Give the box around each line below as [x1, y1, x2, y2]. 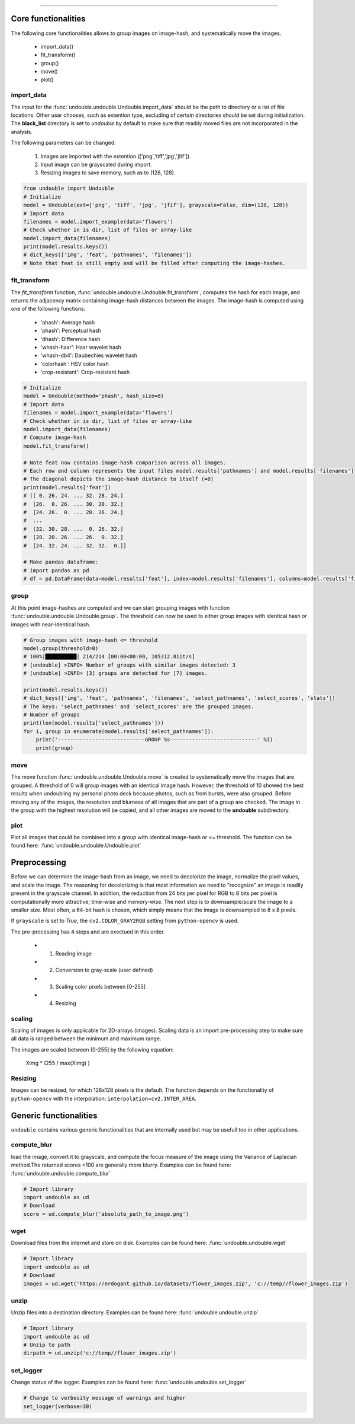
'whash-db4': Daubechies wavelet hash [40, 352, 138, 359]
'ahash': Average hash [40, 318, 95, 326]
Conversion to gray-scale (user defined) [55, 967, 153, 974]
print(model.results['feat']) [23, 484, 111, 490]
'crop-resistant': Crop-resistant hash [40, 368, 130, 376]
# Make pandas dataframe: [23, 559, 99, 566]
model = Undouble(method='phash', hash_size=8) [23, 393, 164, 400]
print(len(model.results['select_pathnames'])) [23, 719, 164, 727]
